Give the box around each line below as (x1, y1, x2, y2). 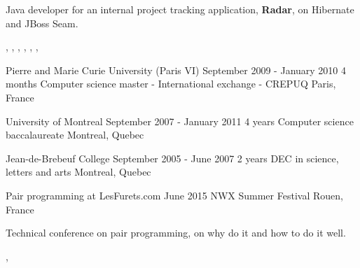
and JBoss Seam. (6, 15, 78, 30)
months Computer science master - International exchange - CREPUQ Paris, (6, 76, 336, 91)
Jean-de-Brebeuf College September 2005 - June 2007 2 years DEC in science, (6, 150, 339, 165)
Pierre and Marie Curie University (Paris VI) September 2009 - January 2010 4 (6, 62, 347, 77)
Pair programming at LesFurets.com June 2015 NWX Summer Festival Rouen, (6, 188, 343, 202)
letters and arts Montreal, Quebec (6, 164, 151, 179)
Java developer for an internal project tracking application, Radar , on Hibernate (6, 2, 354, 16)
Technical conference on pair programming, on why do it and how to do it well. (6, 225, 346, 240)
